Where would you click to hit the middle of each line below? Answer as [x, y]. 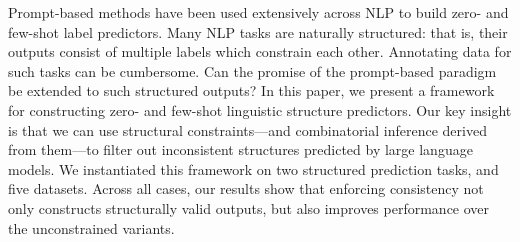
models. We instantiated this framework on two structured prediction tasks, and [253, 168]
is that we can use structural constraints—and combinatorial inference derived [247, 129]
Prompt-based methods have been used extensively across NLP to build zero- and [258, 12]
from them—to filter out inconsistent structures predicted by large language [240, 149]
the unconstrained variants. [91, 227]
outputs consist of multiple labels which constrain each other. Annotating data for [260, 51]
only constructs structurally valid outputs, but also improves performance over [249, 207]
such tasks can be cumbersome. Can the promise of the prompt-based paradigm [252, 70]
